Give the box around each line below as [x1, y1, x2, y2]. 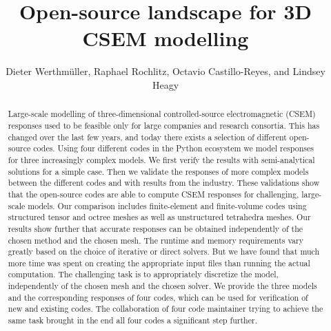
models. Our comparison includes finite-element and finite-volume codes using [28, 200, 307, 211]
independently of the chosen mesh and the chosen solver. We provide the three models [8, 280, 317, 292]
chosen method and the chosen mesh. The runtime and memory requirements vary [8, 234, 303, 246]
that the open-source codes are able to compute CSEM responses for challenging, [8, 188, 299, 200]
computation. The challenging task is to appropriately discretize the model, [8, 268, 279, 280]
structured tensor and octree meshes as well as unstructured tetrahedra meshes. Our [8, 211, 311, 223]
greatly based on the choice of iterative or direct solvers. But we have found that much [8, 246, 320, 257]
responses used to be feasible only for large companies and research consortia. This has [8, 119, 320, 131]
